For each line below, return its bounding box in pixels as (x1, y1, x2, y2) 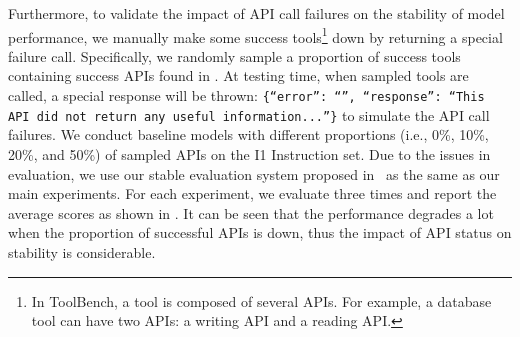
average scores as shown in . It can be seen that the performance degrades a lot (8, 202, 494, 223)
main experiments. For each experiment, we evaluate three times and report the (8, 183, 497, 204)
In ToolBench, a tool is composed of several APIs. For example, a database (31, 290, 492, 311)
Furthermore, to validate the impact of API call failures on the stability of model (8, 3, 505, 23)
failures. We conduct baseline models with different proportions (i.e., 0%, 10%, (8, 124, 489, 145)
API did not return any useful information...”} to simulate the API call (8, 104, 490, 125)
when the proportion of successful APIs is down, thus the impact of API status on (8, 222, 512, 243)
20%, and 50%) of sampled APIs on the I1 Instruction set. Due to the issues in (8, 143, 491, 164)
